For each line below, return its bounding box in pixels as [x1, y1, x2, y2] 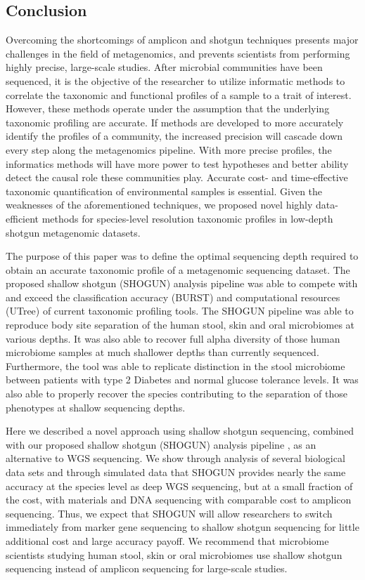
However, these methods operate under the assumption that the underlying [6, 101, 330, 116]
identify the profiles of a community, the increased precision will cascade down [6, 128, 343, 143]
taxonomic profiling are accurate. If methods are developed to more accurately [6, 114, 344, 129]
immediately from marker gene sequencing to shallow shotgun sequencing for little [6, 520, 359, 534]
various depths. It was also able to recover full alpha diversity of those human [6, 331, 340, 345]
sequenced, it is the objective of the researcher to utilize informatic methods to [6, 73, 345, 88]
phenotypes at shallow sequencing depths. [6, 400, 186, 414]
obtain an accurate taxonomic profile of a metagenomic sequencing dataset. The [6, 262, 350, 277]
